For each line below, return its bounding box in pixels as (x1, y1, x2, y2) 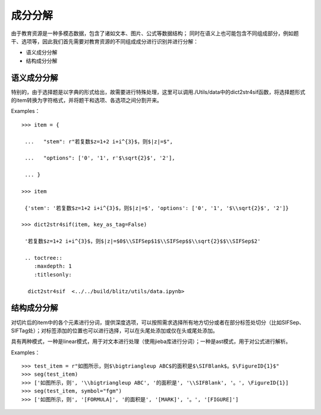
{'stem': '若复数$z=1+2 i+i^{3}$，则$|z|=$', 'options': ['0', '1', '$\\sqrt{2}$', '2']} (24, 205, 289, 211)
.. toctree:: (24, 254, 62, 262)
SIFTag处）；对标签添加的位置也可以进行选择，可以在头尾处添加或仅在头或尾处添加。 (11, 327, 218, 334)
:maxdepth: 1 (33, 263, 72, 270)
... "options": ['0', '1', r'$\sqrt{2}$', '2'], (24, 155, 175, 162)
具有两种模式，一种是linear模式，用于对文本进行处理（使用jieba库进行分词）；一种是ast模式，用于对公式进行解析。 (11, 338, 291, 345)
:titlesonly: (33, 271, 72, 278)
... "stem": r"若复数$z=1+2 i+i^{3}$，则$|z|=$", (24, 138, 174, 145)
